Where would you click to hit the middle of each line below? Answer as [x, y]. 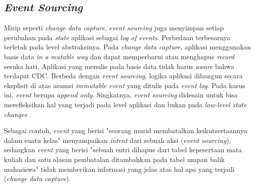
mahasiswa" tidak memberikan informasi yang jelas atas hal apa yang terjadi [119, 169]
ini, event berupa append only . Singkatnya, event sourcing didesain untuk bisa [121, 95]
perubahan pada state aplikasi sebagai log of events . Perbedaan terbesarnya [117, 37]
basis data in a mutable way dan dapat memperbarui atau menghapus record [119, 56]
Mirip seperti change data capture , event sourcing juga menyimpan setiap [114, 28]
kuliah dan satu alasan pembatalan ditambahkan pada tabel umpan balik [115, 159]
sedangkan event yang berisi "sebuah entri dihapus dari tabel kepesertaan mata [123, 150]
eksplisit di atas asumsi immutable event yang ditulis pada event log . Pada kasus [125, 85]
